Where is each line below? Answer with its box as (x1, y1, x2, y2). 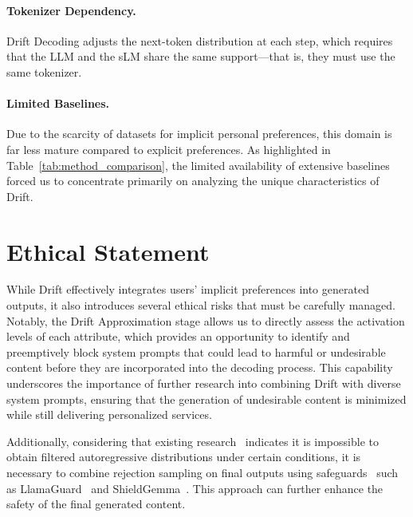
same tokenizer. (6, 63, 82, 80)
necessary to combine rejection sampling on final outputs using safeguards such (6, 464, 399, 480)
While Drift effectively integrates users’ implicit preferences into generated (6, 281, 369, 298)
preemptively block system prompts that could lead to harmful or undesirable (6, 343, 386, 360)
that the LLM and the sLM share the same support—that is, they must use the (6, 48, 395, 65)
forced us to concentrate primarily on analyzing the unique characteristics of (6, 172, 380, 189)
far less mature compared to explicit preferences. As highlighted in (6, 140, 331, 157)
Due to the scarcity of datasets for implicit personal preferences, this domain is (6, 125, 392, 142)
